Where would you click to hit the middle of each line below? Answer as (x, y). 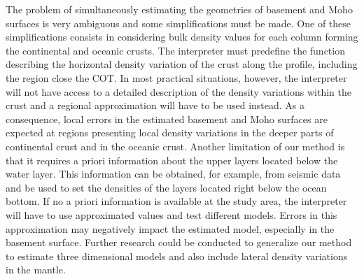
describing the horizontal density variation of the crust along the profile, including (182, 64)
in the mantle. (36, 270)
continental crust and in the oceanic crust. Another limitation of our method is (175, 146)
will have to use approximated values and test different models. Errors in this (171, 214)
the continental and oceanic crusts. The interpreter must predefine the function (175, 50)
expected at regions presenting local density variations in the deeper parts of (170, 133)
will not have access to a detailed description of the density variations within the (178, 91)
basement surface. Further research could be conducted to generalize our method (179, 242)
